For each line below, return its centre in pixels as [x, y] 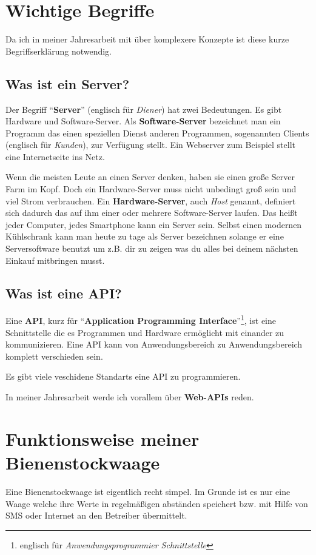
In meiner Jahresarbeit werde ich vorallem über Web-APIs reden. [130, 397]
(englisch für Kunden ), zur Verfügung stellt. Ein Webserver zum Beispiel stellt [150, 145]
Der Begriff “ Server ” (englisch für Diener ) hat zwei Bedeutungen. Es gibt [144, 109]
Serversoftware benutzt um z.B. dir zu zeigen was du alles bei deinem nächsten [152, 248]
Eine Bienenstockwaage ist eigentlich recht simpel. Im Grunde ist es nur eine [148, 491]
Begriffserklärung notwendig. [59, 51]
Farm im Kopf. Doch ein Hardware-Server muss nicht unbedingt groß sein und [151, 189]
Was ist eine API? [64, 293]
